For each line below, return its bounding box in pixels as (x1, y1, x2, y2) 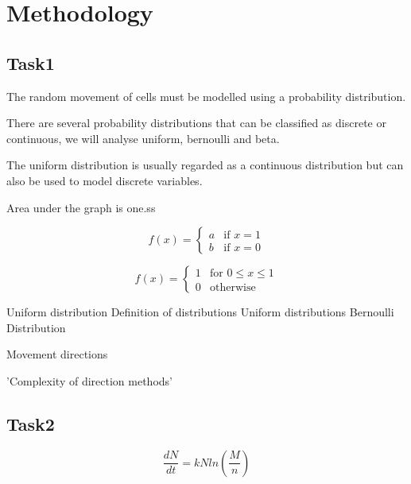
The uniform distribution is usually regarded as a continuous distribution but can (6, 157, 404, 173)
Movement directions (6, 346, 108, 362)
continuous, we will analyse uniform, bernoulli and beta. (6, 130, 280, 146)
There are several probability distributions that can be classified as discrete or (6, 114, 386, 131)
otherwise (210, 281, 256, 293)
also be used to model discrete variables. (6, 172, 203, 188)
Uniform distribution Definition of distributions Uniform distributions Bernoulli (6, 304, 394, 320)
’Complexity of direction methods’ (6, 372, 173, 389)
